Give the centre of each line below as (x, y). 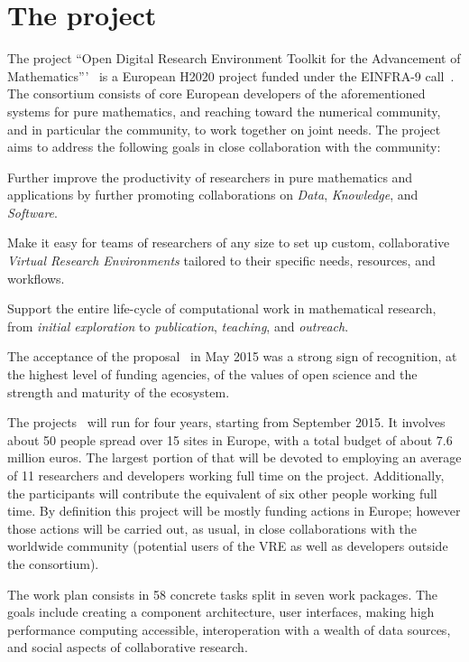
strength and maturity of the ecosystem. (119, 392)
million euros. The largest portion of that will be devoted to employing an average (234, 457)
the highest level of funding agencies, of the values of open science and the (212, 374)
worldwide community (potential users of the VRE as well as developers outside (228, 546)
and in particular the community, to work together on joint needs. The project (224, 129)
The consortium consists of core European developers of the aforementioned (216, 93)
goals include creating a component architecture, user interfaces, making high (221, 612)
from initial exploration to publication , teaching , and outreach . (178, 326)
